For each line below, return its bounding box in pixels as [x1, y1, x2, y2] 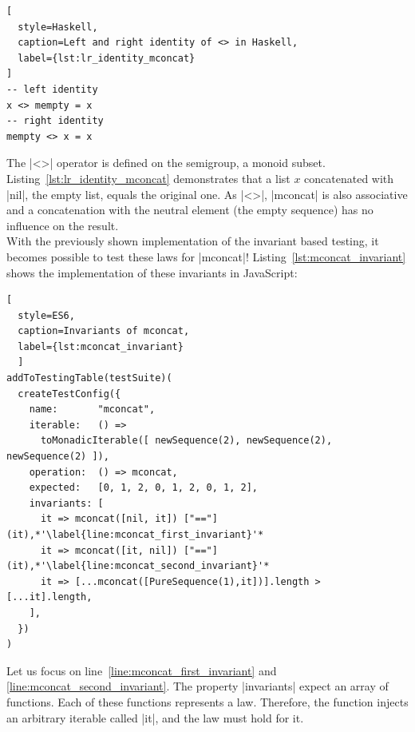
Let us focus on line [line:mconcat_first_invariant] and [6, 662, 277, 678]
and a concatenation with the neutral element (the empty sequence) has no [6, 201, 373, 218]
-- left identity [6, 83, 98, 95]
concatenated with [304, 169, 394, 186]
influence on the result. [6, 217, 119, 233]
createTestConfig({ [18, 388, 121, 400]
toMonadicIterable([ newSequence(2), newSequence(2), [40, 435, 333, 447]
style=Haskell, [18, 21, 98, 33]
